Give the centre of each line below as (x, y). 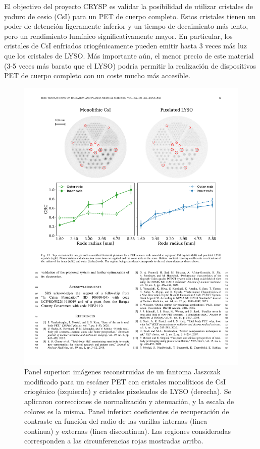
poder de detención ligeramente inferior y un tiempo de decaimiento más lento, (126, 26)
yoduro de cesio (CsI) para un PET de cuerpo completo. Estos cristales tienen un (130, 16)
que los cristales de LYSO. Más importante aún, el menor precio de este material (129, 55)
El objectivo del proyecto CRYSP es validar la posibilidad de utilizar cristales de (129, 6)
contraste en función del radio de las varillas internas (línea (116, 421)
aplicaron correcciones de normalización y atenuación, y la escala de (129, 401)
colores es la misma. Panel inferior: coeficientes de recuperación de (127, 411)
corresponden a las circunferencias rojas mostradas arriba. (114, 441)
